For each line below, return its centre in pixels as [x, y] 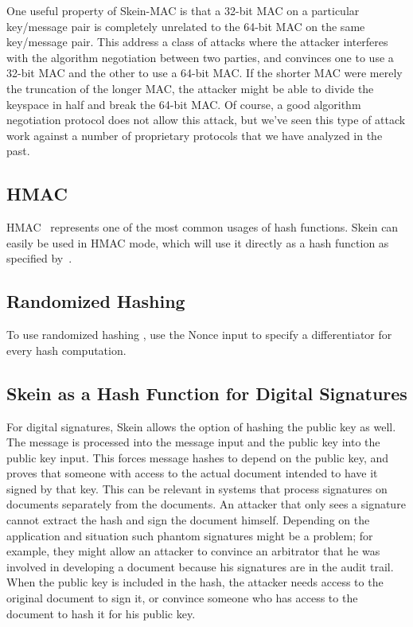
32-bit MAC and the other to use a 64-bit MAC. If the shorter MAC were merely [205, 73]
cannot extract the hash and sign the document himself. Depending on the [188, 520]
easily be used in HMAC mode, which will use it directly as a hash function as [198, 242]
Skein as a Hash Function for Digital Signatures [207, 393]
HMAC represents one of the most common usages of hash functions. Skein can [203, 227]
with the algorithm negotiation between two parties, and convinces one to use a [200, 57]
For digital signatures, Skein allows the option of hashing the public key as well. [201, 426]
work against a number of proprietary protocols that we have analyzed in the [195, 135]
